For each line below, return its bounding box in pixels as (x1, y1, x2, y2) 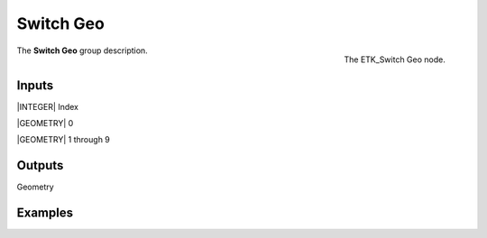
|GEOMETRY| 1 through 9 (16, 134, 110, 145)
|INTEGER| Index (16, 101, 78, 112)
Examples (16, 206, 74, 221)
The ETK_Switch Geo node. (344, 54, 446, 65)
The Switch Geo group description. (16, 45, 148, 56)
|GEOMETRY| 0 (16, 118, 74, 129)
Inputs (16, 78, 54, 93)
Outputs (16, 158, 64, 173)
